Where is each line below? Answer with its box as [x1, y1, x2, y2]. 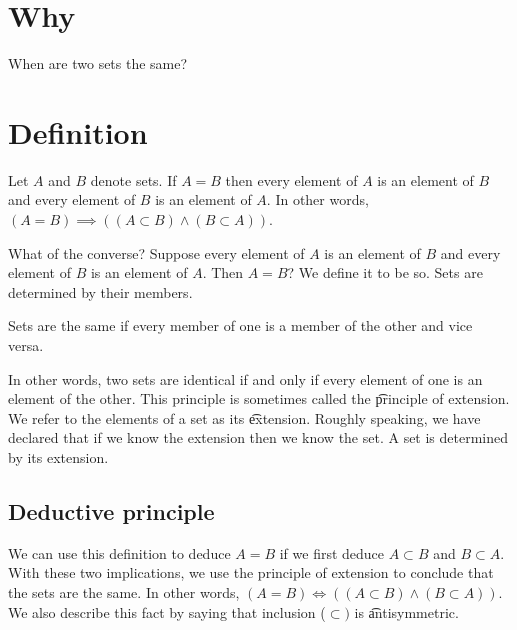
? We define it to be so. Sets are [287, 262, 483, 283]
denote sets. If [90, 169, 177, 190]
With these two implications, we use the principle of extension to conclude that [8, 562, 494, 583]
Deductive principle [8, 495, 215, 526]
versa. [8, 335, 44, 355]
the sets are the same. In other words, [8, 581, 240, 602]
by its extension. [8, 446, 109, 467]
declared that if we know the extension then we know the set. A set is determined [8, 427, 509, 448]
